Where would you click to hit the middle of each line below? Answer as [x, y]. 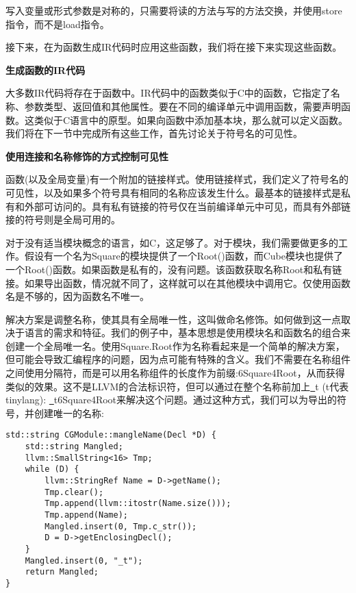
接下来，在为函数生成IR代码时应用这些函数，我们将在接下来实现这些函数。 [174, 47]
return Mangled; [62, 572]
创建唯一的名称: [69, 413]
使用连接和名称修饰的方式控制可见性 [87, 156]
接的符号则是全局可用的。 [63, 219]
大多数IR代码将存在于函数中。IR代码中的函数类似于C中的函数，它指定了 [168, 93]
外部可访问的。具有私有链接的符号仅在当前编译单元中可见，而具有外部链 [187, 206]
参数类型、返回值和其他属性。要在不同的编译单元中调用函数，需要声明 [182, 106]
